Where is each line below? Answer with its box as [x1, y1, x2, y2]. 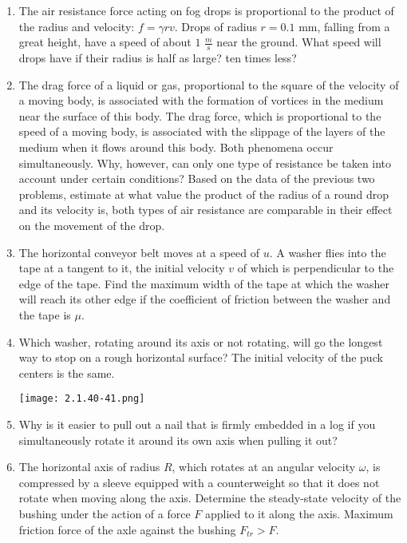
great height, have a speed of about [18, 34, 192, 50]
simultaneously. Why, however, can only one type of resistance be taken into [18, 154, 392, 171]
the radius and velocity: [18, 18, 135, 34]
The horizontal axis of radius [18, 458, 160, 475]
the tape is [18, 306, 71, 323]
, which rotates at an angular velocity [172, 458, 356, 475]
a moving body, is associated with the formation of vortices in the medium [18, 92, 384, 109]
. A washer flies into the [269, 244, 386, 260]
